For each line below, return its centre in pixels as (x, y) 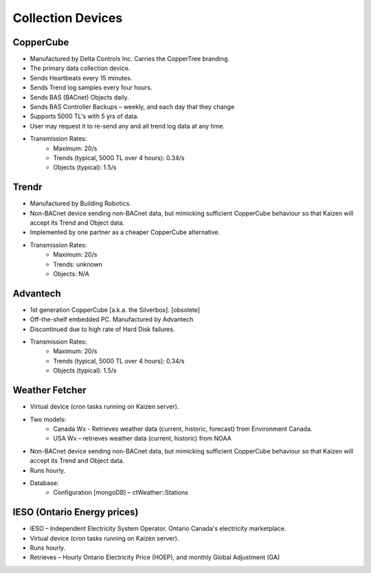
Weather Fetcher (49, 391)
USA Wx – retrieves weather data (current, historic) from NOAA (142, 438)
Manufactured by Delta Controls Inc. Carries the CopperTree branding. (130, 59)
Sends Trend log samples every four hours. (91, 88)
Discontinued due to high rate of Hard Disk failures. (102, 329)
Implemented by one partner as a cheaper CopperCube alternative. (125, 232)
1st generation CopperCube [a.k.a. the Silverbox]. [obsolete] (115, 310)
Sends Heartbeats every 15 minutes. (81, 78)
